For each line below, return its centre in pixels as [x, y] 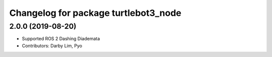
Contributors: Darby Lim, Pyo [52, 46]
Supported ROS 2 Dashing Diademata [61, 39]
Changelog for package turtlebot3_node [95, 13]
